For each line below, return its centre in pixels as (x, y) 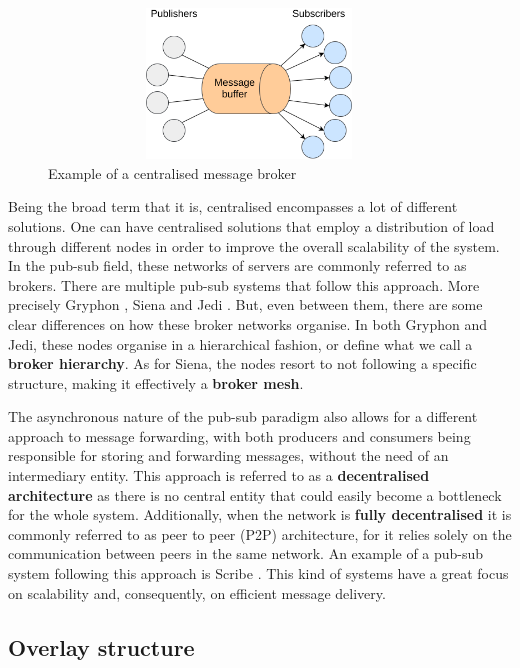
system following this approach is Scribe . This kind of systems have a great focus (258, 573)
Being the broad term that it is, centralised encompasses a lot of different (233, 206)
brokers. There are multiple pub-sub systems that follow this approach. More (244, 284)
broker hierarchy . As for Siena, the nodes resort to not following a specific (242, 363)
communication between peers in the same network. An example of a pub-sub (246, 553)
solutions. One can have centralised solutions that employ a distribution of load (251, 225)
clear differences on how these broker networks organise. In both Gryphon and (248, 323)
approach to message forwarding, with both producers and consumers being (239, 435)
